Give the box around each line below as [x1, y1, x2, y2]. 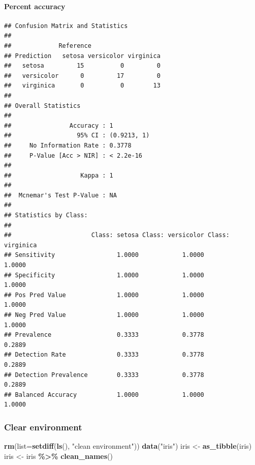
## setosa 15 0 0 [4, 62, 161, 70]
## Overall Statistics [4, 102, 81, 109]
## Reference [4, 42, 91, 49]
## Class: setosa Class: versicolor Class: [4, 231, 230, 239]
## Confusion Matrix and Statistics [4, 22, 128, 30]
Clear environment [4, 420, 82, 433]
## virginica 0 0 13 [4, 82, 161, 90]
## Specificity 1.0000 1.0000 [4, 271, 204, 279]
